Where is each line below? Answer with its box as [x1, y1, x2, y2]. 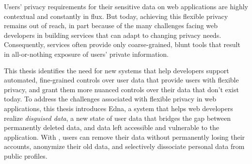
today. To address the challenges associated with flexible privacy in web [4, 94, 216, 104]
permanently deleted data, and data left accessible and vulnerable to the [4, 122, 219, 132]
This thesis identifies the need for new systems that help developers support [4, 65, 229, 75]
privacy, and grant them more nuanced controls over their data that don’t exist [4, 84, 239, 94]
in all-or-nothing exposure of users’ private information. [4, 49, 169, 59]
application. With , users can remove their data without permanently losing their [4, 131, 245, 142]
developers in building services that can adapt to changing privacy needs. [4, 30, 221, 40]
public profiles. [4, 150, 47, 161]
